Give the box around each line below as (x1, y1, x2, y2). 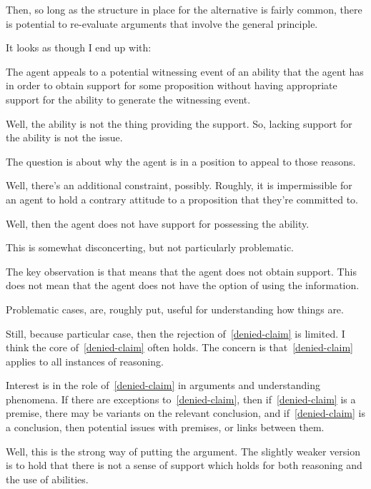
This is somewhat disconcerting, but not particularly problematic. (6, 240, 294, 255)
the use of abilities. (6, 471, 89, 486)
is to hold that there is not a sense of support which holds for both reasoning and (6, 458, 362, 473)
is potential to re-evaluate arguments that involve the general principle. (6, 16, 318, 31)
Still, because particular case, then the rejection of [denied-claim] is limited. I (6, 326, 345, 341)
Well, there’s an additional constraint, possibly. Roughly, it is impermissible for (6, 178, 352, 193)
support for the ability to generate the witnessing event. (6, 91, 251, 106)
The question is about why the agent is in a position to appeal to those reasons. (6, 153, 356, 168)
